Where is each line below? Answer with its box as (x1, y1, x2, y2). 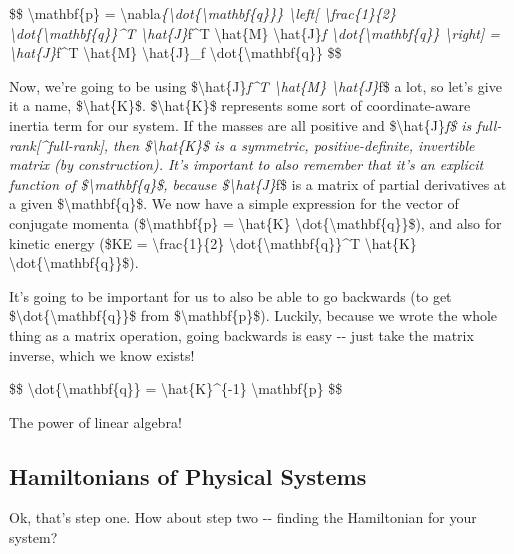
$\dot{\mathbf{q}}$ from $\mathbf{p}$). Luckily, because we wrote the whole (9, 305, 498, 326)
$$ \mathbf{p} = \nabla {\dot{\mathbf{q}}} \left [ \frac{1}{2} (9, 3, 396, 23)
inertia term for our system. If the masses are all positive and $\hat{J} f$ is (9, 114, 472, 135)
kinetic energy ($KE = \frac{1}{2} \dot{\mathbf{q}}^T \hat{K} (9, 232, 417, 253)
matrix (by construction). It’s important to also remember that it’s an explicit (9, 154, 484, 175)
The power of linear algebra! (9, 411, 182, 432)
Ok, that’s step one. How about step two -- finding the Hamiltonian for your (9, 507, 477, 528)
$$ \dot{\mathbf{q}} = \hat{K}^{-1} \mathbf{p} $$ (9, 378, 343, 399)
